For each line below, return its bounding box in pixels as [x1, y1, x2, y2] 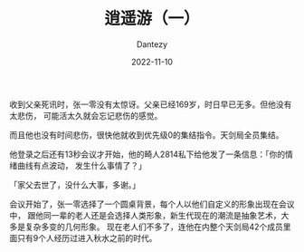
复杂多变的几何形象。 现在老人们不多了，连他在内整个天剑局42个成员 [24, 221, 283, 232]
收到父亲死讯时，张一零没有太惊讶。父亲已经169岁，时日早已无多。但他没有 [9, 99, 292, 110]
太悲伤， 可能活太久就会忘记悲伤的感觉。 [9, 110, 163, 121]
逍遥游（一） [103, 8, 200, 29]
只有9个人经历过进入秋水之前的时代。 [16, 232, 157, 243]
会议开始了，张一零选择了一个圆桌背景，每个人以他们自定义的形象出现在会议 [9, 199, 295, 209]
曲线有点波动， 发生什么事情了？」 [16, 160, 147, 170]
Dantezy [136, 38, 168, 50]
